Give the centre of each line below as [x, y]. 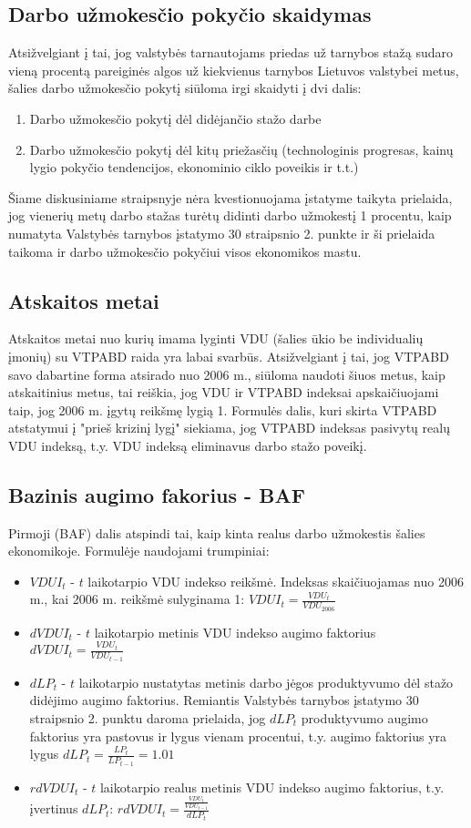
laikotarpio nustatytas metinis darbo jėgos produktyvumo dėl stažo [266, 682]
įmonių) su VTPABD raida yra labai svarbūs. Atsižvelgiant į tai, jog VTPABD [229, 356]
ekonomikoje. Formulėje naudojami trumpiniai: [139, 551]
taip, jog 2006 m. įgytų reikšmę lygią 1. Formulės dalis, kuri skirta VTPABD [223, 409]
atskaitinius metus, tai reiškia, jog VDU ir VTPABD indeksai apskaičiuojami [224, 392]
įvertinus [54, 808]
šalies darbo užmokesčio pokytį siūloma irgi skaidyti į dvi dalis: [185, 88]
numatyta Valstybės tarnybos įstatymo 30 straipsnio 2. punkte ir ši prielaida [222, 233]
